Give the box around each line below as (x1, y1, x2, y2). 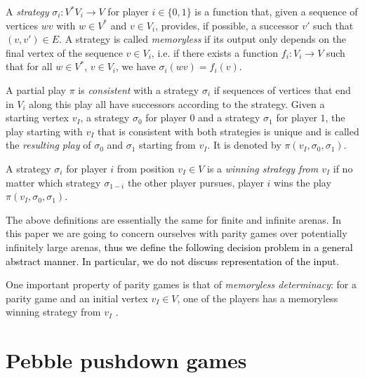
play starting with (6, 123, 83, 138)
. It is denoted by (207, 137, 281, 152)
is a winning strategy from (207, 161, 319, 175)
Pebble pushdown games (6, 346, 247, 374)
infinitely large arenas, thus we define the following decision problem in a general (6, 239, 353, 254)
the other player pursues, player (127, 175, 264, 189)
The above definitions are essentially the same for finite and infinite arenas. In (6, 212, 342, 227)
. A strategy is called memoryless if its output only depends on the (59, 32, 347, 46)
